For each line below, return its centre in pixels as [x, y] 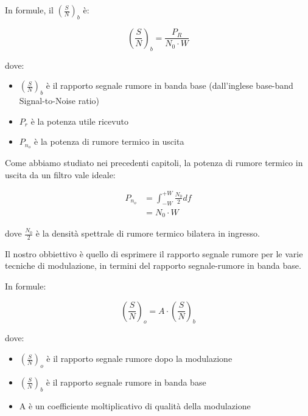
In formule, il [29, 10]
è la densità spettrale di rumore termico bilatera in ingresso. [148, 233]
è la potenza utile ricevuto [79, 121]
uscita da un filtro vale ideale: [60, 174]
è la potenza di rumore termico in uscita [109, 141]
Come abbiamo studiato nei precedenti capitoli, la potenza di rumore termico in [154, 163]
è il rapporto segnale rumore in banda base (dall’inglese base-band [170, 85]
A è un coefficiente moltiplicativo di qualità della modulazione [135, 405]
